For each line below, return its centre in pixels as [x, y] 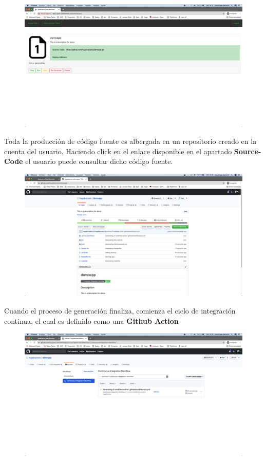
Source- [248, 151]
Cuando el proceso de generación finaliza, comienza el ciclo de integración [120, 310]
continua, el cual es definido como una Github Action [91, 320]
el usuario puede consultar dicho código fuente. [99, 161]
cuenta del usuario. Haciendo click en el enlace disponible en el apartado [118, 151]
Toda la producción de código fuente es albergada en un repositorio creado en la [130, 141]
